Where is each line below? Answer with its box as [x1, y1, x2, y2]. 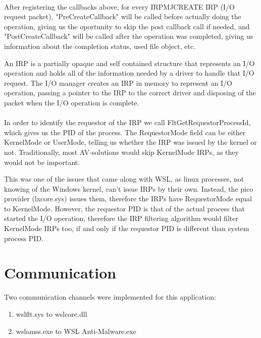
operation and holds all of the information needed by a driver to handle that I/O [4, 68, 254, 78]
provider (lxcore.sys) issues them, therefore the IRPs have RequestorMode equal [4, 193, 252, 204]
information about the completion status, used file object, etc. [4, 40, 196, 51]
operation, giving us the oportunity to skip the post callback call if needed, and [4, 21, 250, 31]
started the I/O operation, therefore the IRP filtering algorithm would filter [4, 213, 238, 223]
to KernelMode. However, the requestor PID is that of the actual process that [4, 203, 245, 213]
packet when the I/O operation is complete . [4, 97, 139, 107]
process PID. [4, 233, 43, 243]
